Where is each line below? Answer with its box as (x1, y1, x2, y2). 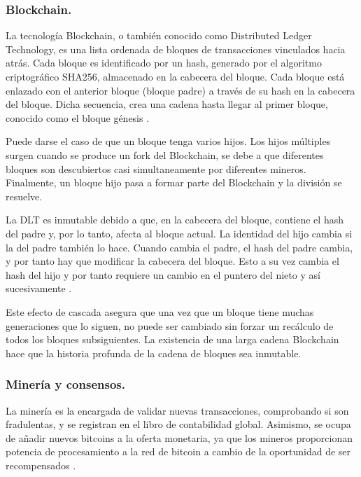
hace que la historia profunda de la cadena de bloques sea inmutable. (6, 345, 302, 360)
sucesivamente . (6, 281, 72, 296)
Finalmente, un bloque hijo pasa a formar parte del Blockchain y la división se (6, 175, 342, 190)
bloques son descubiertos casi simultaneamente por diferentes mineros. (6, 161, 306, 176)
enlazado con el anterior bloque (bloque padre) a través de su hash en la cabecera (6, 83, 355, 97)
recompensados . (6, 457, 76, 472)
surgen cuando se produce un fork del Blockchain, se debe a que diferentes (6, 147, 324, 162)
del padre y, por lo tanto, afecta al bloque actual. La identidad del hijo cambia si (6, 226, 353, 240)
